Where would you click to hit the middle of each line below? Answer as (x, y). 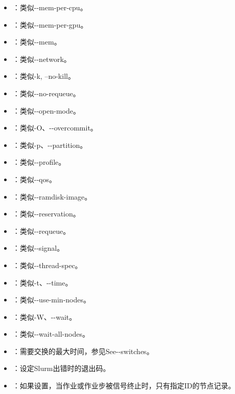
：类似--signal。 (38, 248)
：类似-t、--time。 (42, 282)
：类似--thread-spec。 (47, 265)
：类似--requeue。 (41, 231)
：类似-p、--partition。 (50, 145)
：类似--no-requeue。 (46, 93)
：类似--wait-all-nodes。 (51, 334)
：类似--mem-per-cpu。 (50, 7)
